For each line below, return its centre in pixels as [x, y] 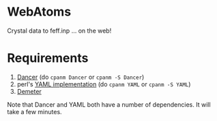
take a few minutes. [35, 111]
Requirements [48, 58]
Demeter [29, 91]
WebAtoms [39, 12]
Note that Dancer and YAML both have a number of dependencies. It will [109, 104]
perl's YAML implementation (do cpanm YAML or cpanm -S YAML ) [104, 84]
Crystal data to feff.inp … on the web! [59, 31]
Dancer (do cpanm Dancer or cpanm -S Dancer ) [81, 77]
